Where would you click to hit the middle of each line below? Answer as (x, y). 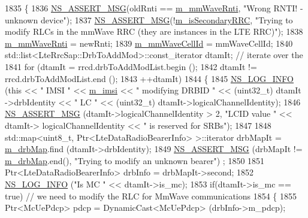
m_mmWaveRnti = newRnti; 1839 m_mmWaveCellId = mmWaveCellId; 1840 (149, 43)
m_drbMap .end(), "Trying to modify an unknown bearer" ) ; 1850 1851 (135, 160)
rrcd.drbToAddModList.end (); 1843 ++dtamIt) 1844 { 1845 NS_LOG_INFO (150, 78)
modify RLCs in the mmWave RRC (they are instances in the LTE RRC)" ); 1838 (154, 31)
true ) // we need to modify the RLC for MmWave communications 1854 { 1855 (151, 196)
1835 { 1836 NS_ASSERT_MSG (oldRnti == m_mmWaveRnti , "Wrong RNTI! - (154, 8)
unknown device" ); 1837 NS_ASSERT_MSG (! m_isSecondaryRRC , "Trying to (149, 19)
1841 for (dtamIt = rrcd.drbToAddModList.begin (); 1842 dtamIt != (131, 66)
